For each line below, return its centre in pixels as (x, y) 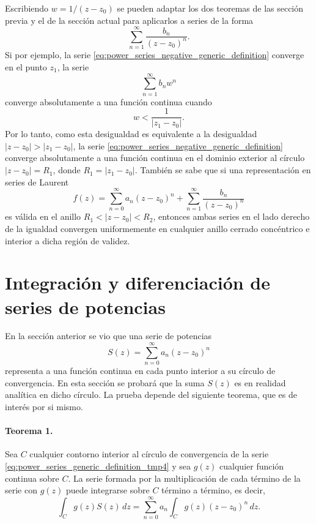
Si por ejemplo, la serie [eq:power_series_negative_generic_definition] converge (155, 55)
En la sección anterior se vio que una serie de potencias (108, 336)
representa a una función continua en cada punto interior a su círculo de (140, 371)
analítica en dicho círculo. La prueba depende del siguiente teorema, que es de (151, 395)
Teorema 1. (29, 431)
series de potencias (85, 306)
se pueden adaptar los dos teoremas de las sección (210, 8)
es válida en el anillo (43, 216)
